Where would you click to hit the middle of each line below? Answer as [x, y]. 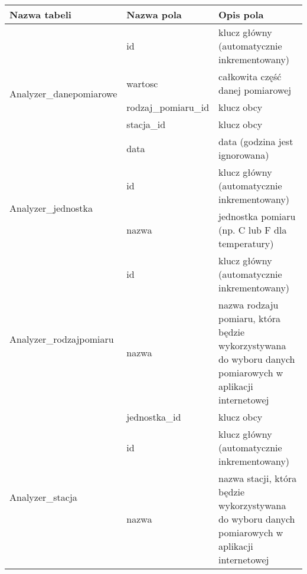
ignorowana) [244, 155]
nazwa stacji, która [258, 478]
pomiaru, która [250, 318]
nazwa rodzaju [249, 305]
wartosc [142, 83]
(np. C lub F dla [253, 230]
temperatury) [246, 243]
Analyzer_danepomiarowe [63, 94]
